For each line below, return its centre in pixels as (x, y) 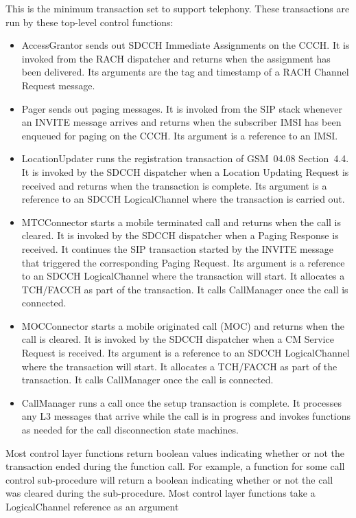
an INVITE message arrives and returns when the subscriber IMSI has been (181, 122)
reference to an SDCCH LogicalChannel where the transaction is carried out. (183, 199)
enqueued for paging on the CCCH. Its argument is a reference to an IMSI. (180, 135)
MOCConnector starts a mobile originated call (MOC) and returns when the (183, 325)
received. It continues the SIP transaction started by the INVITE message (178, 248)
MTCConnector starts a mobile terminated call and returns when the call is (181, 222)
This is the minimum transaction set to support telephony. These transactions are (178, 8)
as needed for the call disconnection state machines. (130, 430)
